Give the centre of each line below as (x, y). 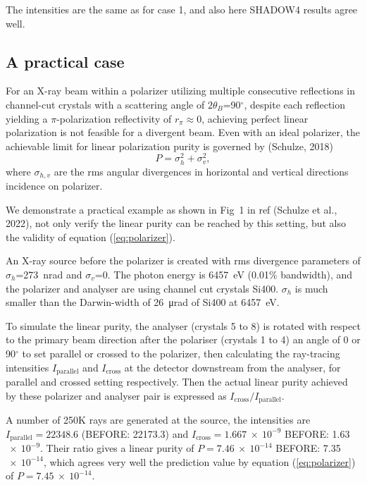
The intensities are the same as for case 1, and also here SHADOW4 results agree (182, 9)
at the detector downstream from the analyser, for (232, 367)
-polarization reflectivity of (114, 118)
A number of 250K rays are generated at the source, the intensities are (158, 420)
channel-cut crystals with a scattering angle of (105, 104)
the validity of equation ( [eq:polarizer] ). (91, 237)
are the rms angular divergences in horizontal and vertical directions (201, 171)
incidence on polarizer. (54, 186)
